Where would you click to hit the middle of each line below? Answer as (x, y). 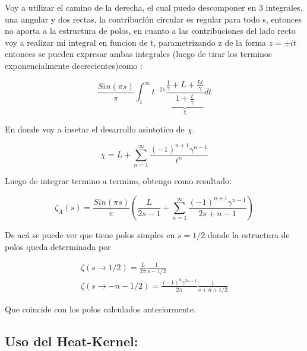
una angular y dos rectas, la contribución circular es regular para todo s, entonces (153, 19)
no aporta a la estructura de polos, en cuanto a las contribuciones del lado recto (150, 31)
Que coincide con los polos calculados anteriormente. (100, 309)
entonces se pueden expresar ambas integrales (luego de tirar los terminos (138, 54)
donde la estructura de (249, 235)
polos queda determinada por (58, 246)
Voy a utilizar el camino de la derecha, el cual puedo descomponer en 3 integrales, (154, 7)
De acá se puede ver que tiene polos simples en (90, 235)
